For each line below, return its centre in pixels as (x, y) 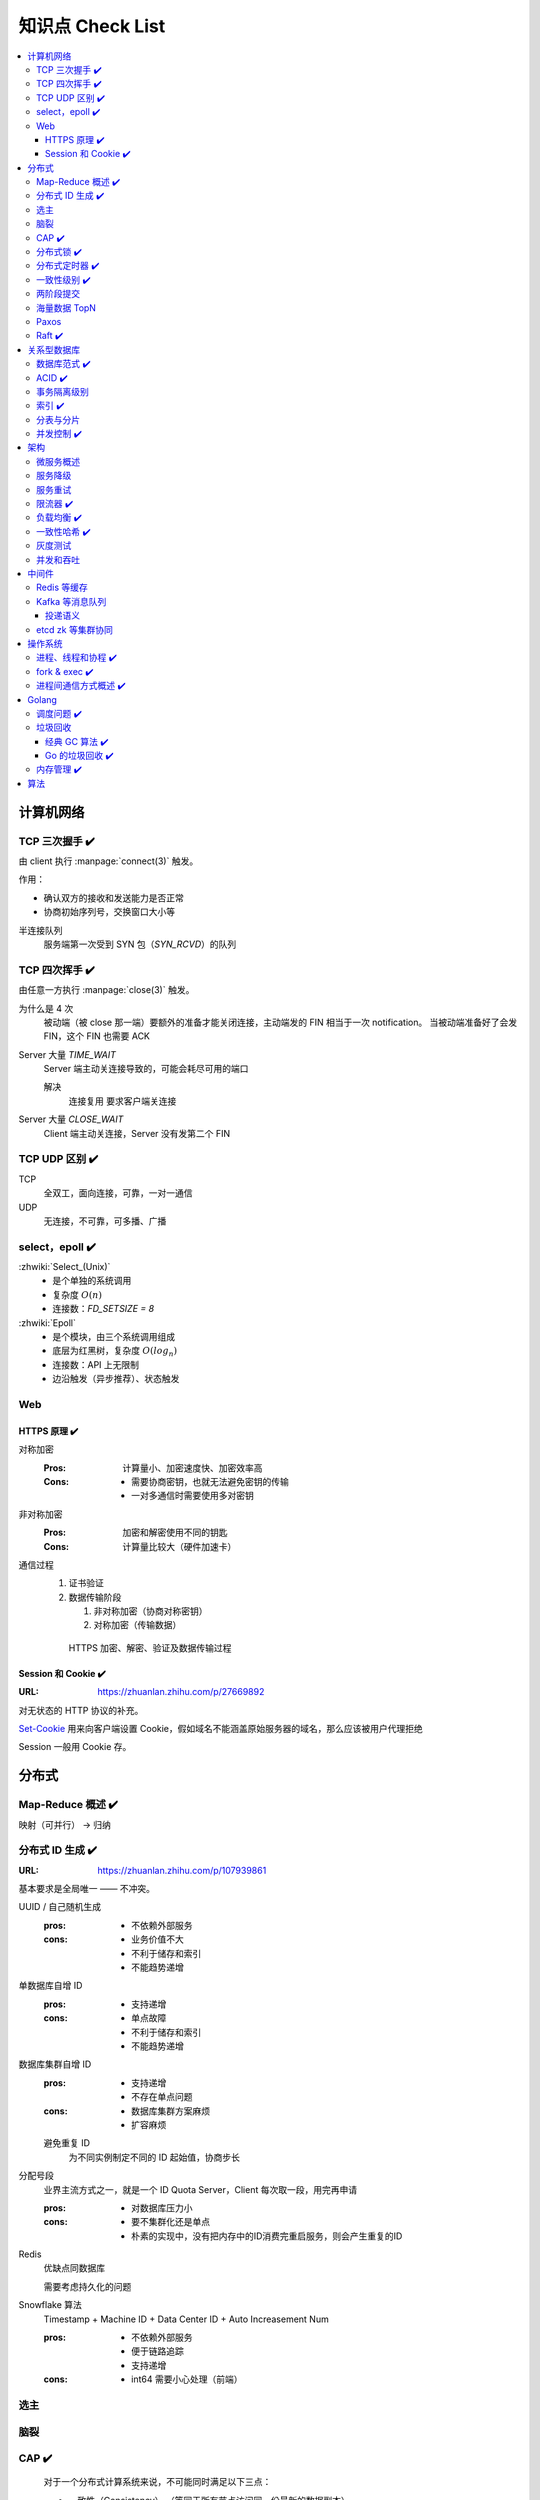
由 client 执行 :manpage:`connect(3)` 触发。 (108, 861)
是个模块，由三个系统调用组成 (113, 1337)
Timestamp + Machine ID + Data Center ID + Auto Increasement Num (186, 2319)
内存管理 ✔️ (59, 769)
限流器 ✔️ (55, 504)
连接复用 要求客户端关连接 (122, 1101)
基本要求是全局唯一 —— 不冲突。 (86, 1889)
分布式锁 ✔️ (59, 252)
